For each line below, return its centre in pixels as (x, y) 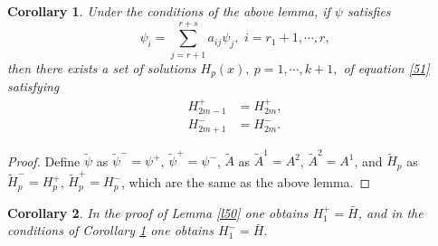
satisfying (33, 86)
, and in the (390, 212)
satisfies (369, 11)
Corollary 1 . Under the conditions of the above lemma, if (169, 11)
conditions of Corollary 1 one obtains (110, 230)
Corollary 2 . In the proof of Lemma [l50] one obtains (158, 212)
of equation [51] (386, 67)
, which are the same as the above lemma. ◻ (246, 181)
